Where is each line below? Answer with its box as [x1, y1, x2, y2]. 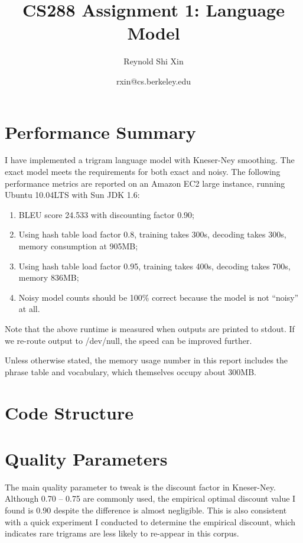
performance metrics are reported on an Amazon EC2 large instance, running [5, 177, 285, 189]
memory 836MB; [18, 271, 79, 284]
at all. [18, 303, 40, 315]
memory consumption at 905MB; [18, 240, 138, 252]
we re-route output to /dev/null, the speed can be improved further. [5, 334, 252, 346]
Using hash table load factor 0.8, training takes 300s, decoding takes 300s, [18, 228, 286, 240]
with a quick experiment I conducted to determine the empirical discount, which [5, 515, 296, 528]
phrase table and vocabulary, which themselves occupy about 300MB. [5, 365, 256, 378]
